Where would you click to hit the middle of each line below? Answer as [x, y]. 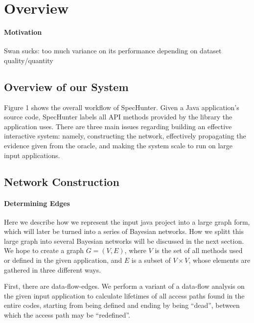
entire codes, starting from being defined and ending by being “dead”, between [122, 305]
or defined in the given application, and [63, 260]
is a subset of [151, 260]
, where [135, 250]
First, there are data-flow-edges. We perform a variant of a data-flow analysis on [124, 286]
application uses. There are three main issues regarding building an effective [118, 126]
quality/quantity [29, 60]
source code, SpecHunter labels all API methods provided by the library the [118, 117]
